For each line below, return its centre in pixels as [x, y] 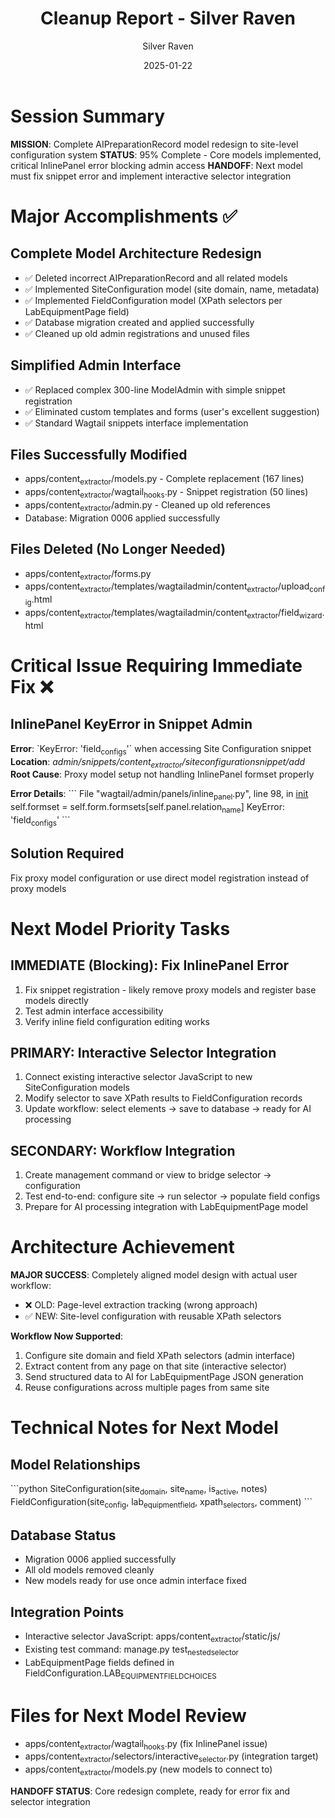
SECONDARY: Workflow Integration [123, 1150]
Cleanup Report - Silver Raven [168, 18]
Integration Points [67, 1612]
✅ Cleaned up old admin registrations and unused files [137, 333]
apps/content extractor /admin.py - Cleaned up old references [147, 505]
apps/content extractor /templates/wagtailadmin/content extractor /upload [167, 587]
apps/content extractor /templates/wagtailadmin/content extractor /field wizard [173, 613]
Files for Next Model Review [128, 1715]
